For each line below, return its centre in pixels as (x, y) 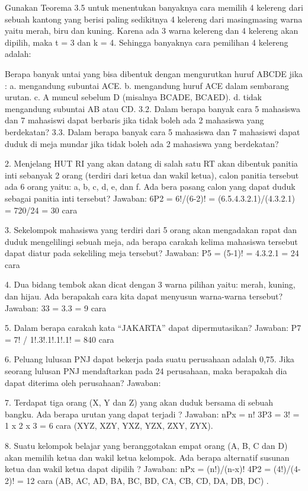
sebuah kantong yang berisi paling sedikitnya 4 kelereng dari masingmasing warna (154, 19)
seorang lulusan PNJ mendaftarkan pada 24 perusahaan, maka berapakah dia (146, 371)
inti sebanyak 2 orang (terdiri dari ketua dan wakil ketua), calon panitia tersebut (152, 175)
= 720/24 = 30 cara (41, 210)
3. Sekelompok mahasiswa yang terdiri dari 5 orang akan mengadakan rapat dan (151, 230)
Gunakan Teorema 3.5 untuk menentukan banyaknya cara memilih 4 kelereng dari (154, 7)
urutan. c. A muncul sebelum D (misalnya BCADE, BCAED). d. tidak (134, 97)
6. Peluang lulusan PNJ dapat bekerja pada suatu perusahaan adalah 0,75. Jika (150, 359)
